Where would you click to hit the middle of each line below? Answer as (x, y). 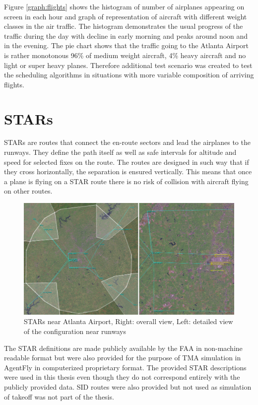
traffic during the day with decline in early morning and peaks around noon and (126, 35)
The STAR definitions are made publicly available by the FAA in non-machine (123, 348)
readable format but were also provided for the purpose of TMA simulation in (123, 358)
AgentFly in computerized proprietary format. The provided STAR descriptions (125, 367)
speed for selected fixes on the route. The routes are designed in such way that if (127, 162)
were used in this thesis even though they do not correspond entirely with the (122, 377)
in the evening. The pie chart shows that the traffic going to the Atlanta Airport (127, 45)
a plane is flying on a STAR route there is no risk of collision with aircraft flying (126, 181)
